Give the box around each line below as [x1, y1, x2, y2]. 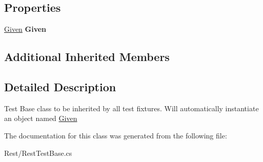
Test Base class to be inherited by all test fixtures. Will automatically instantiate [4, 103, 259, 113]
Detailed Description [4, 78, 116, 94]
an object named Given [4, 113, 77, 124]
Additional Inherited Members [4, 49, 170, 65]
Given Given [4, 24, 47, 34]
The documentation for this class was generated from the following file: [4, 130, 227, 140]
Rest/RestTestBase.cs [4, 147, 72, 158]
